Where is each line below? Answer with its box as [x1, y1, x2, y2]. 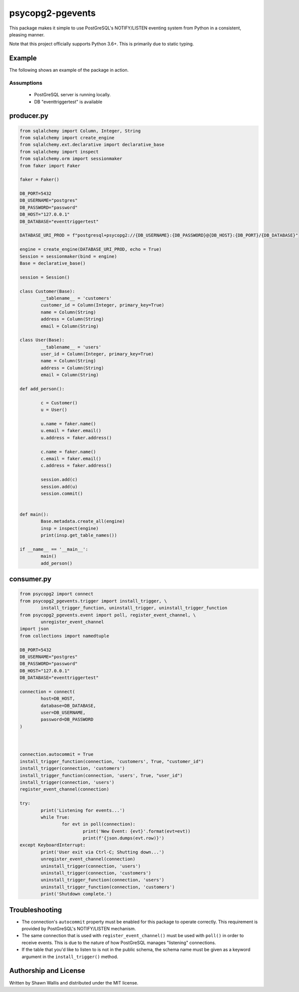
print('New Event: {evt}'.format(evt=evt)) [82, 828, 191, 834]
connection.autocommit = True [19, 752, 94, 757]
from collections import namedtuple [19, 633, 110, 639]
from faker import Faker [19, 163, 81, 168]
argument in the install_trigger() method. [21, 954, 119, 960]
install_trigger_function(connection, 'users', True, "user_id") [19, 773, 183, 778]
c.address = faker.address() [40, 463, 112, 469]
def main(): [19, 511, 49, 517]
